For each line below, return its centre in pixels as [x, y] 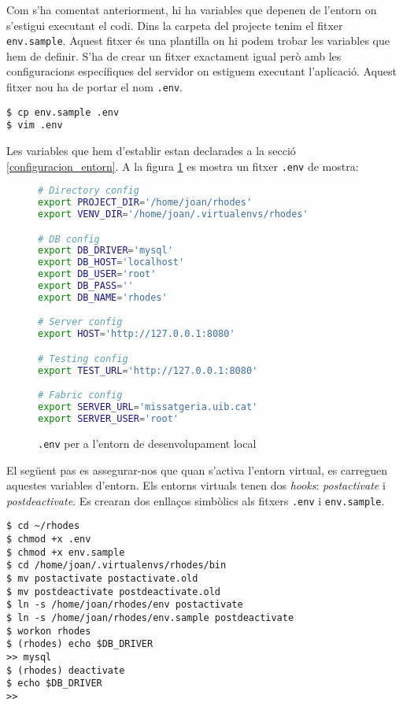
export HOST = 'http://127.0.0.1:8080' [137, 334]
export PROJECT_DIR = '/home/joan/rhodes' [145, 203]
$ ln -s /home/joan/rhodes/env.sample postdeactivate [150, 617]
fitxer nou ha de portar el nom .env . [95, 87]
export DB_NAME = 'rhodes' [103, 297]
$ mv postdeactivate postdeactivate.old [114, 591]
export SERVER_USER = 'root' [108, 419]
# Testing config [83, 359]
